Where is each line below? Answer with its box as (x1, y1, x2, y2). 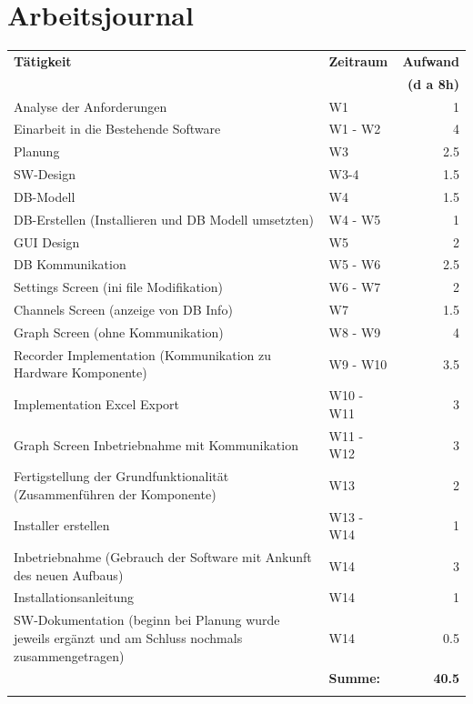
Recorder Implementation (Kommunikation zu (14, 345, 271, 364)
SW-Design (14, 165, 75, 184)
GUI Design (14, 232, 80, 251)
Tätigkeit (14, 51, 72, 70)
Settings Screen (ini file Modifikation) (14, 277, 223, 297)
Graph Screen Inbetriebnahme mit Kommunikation (14, 435, 298, 454)
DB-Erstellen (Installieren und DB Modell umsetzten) (14, 209, 314, 228)
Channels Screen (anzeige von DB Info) (14, 300, 233, 319)
